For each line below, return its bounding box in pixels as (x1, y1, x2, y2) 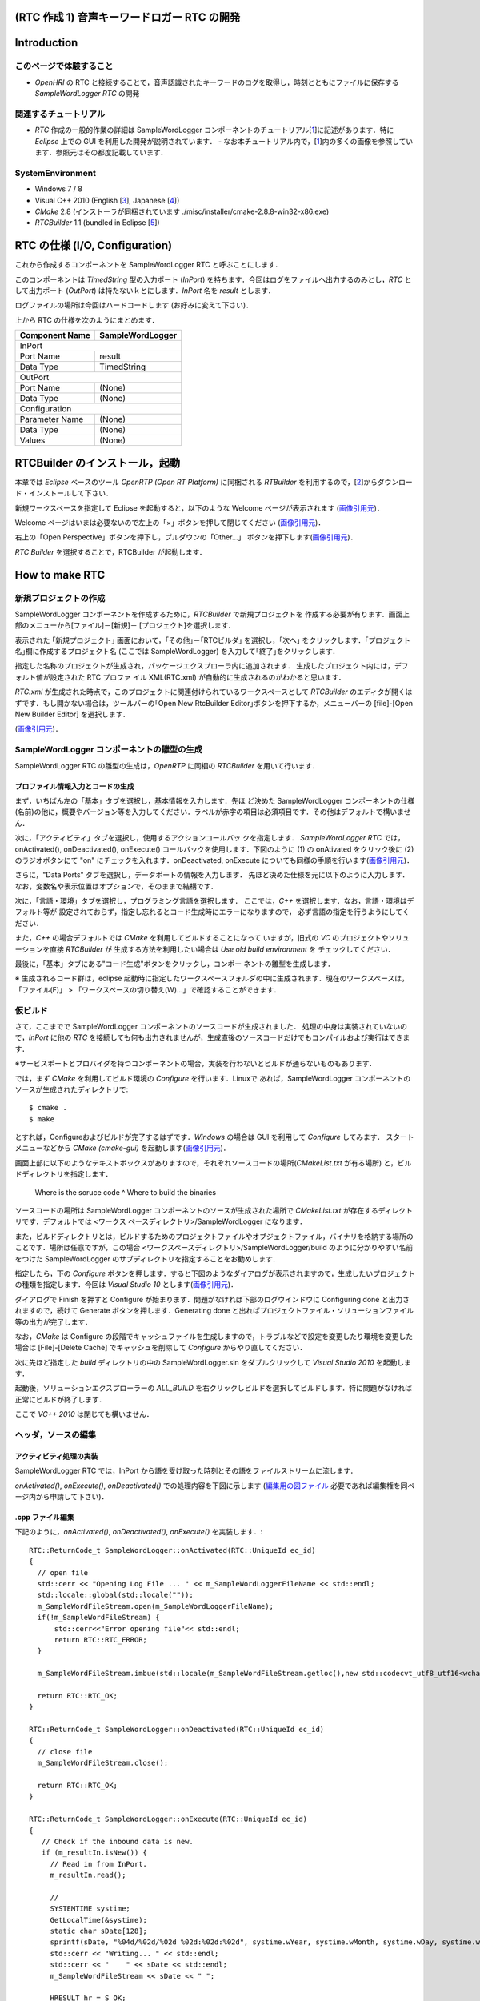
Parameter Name (19, 414, 84, 425)
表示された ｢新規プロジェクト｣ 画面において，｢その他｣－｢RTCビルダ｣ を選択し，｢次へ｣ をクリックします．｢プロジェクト (14, 635, 411, 644)
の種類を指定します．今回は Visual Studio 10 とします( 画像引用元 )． (14, 1280, 238, 1289)
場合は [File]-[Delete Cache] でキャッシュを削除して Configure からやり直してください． (14, 1343, 307, 1353)
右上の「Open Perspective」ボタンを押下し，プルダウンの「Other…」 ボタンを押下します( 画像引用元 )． (14, 532, 358, 542)
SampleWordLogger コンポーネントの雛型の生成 (14, 744, 203, 756)
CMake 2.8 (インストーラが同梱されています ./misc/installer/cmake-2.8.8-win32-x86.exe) (34, 207, 330, 216)
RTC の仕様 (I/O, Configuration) (14, 239, 172, 252)
